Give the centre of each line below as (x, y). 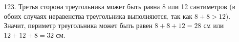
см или (214, 25)
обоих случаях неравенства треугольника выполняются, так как (98, 16)
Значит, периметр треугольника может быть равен (78, 25)
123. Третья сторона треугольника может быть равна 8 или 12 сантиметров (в (120, 6)
